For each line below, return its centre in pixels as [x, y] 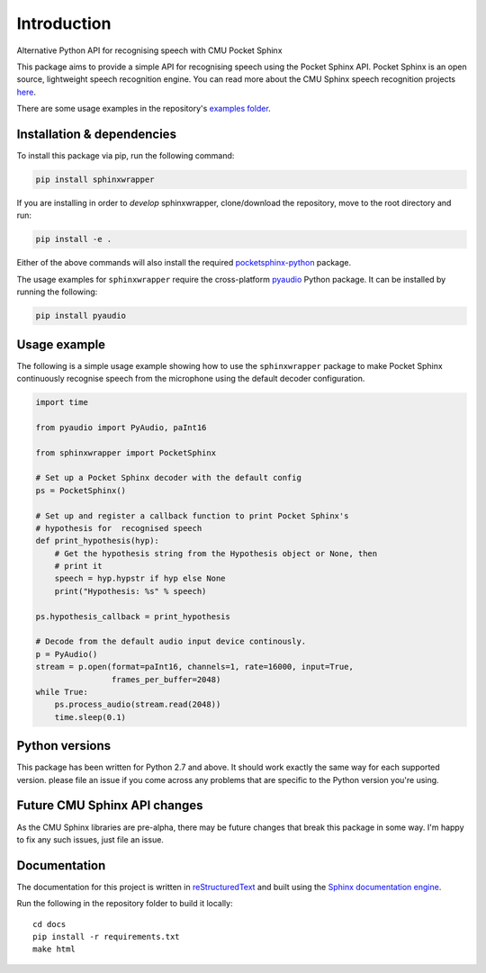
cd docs [49, 924]
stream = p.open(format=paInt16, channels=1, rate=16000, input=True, [195, 667]
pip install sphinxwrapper [95, 180]
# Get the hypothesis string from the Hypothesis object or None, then [216, 553]
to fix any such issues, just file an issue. [90, 839]
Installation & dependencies [97, 134]
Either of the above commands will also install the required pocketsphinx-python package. [184, 263]
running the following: [57, 292]
